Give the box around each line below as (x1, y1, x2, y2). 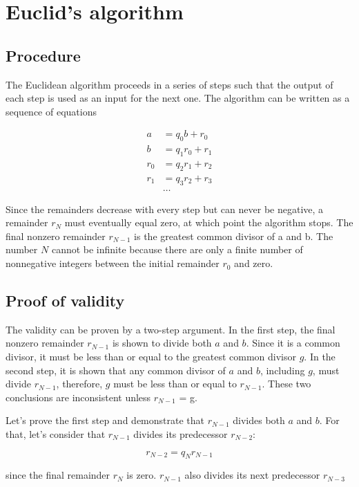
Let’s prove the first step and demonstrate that (6, 413, 204, 428)
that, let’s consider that (6, 427, 106, 441)
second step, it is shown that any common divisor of (6, 362, 226, 377)
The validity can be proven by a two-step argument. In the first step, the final (6, 322, 336, 336)
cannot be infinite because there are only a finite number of (51, 242, 303, 257)
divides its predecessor (133, 427, 228, 441)
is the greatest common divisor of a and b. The (134, 228, 333, 243)
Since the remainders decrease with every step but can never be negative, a (6, 201, 324, 216)
